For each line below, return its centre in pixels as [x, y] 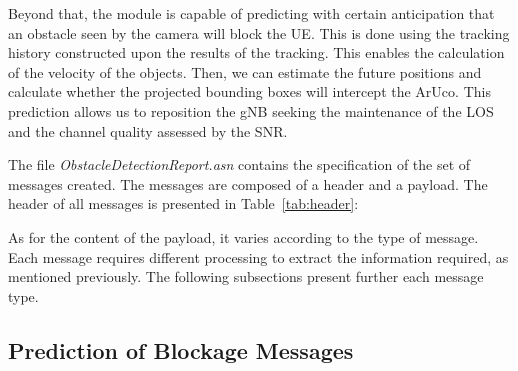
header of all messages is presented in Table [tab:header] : [183, 203]
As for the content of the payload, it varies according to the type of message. [243, 236]
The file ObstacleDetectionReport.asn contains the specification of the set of [239, 164]
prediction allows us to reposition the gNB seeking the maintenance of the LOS [251, 110]
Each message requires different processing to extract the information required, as [258, 256]
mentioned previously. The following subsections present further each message [246, 276]
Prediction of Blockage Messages [181, 349]
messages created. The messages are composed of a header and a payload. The [248, 183]
